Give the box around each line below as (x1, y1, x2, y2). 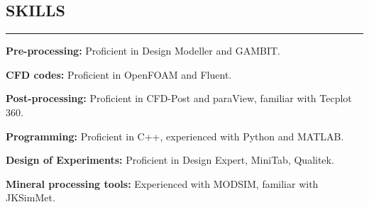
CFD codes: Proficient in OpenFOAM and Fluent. (6, 67, 232, 82)
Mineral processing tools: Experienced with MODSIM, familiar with (6, 176, 319, 191)
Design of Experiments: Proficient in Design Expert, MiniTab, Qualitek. (6, 152, 334, 167)
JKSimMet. (6, 190, 55, 205)
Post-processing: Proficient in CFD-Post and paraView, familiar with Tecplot (6, 91, 352, 106)
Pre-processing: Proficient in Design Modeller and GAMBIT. (6, 43, 280, 58)
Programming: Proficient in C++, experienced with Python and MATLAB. (6, 128, 344, 143)
